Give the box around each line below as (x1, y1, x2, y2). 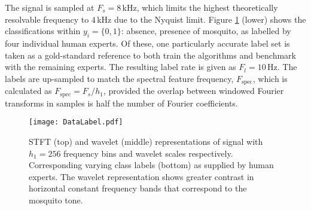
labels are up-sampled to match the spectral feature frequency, (5, 72, 234, 84)
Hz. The (267, 60, 297, 73)
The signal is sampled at (5, 1, 94, 13)
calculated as (5, 84, 52, 97)
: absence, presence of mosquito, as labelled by (121, 25, 291, 37)
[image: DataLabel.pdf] (29, 118, 123, 127)
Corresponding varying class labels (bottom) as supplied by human (29, 159, 274, 171)
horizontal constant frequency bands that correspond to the (29, 182, 247, 194)
